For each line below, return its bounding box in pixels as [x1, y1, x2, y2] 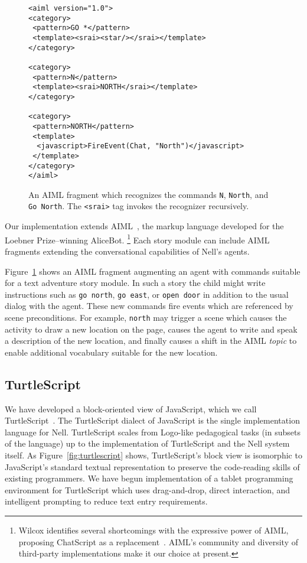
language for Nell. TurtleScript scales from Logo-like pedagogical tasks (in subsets [5, 425, 301, 438]
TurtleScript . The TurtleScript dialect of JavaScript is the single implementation [5, 414, 300, 427]
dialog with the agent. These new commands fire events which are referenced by [5, 300, 293, 312]
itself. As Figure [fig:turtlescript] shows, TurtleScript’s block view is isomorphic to [5, 449, 302, 461]
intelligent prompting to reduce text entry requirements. [5, 495, 208, 507]
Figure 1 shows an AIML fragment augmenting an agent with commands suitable [5, 265, 301, 277]
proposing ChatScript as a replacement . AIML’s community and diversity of [18, 535, 298, 548]
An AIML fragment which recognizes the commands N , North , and [28, 188, 269, 200]
